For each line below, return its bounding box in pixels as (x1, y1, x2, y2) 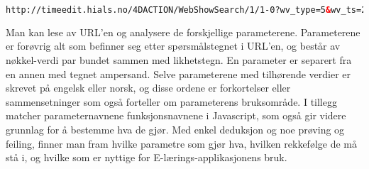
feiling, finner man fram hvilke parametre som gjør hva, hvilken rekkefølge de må (6, 136, 357, 151)
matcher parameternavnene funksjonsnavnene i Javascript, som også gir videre (6, 108, 346, 123)
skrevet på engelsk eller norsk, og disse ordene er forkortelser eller (6, 80, 291, 95)
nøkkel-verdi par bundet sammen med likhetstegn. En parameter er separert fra (6, 53, 352, 67)
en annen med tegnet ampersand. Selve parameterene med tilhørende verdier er (6, 66, 351, 81)
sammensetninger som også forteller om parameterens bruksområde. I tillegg (6, 94, 337, 109)
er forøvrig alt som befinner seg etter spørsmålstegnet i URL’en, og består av (6, 38, 341, 53)
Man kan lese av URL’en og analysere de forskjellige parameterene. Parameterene (6, 24, 360, 39)
